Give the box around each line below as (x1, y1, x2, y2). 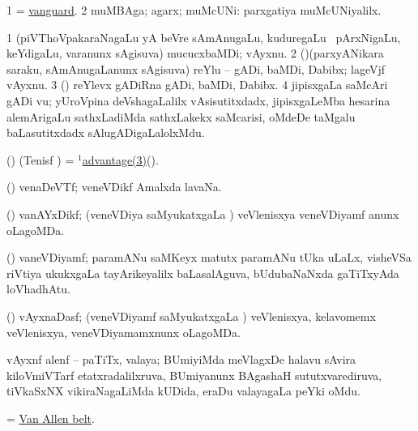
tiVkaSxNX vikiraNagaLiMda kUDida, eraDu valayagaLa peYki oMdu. (6, 382, 360, 399)
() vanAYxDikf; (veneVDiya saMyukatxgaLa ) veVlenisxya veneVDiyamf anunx (6, 205, 399, 222)
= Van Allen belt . (6, 409, 95, 426)
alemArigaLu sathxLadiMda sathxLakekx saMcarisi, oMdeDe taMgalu (6, 108, 356, 125)
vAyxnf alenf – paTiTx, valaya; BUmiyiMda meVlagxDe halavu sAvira (6, 351, 356, 368)
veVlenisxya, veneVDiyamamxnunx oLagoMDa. (6, 323, 241, 340)
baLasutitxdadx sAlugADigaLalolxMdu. (6, 124, 205, 141)
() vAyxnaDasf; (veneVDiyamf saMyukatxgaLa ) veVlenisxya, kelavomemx (6, 307, 376, 324)
